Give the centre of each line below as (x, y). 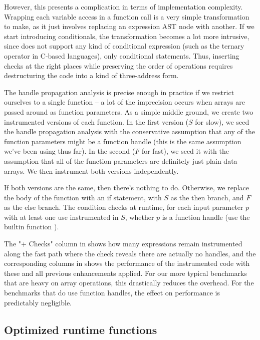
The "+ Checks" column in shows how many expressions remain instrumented (123, 244)
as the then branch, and (207, 197)
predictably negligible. (38, 302)
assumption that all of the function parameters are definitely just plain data (121, 160)
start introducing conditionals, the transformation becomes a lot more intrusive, (127, 36)
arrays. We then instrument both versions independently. (91, 171)
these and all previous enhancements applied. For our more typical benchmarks (125, 273)
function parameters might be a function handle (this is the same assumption (123, 141)
